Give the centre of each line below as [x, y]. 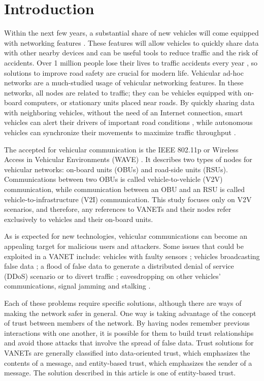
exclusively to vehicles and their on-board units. [79, 219]
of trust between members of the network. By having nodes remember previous [127, 323]
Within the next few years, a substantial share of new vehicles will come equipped [131, 33]
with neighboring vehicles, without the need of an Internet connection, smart [124, 112]
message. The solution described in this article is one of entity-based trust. [120, 373]
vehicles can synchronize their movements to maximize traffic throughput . [120, 132]
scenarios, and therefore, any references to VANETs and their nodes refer [118, 209]
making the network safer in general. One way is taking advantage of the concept [130, 313]
